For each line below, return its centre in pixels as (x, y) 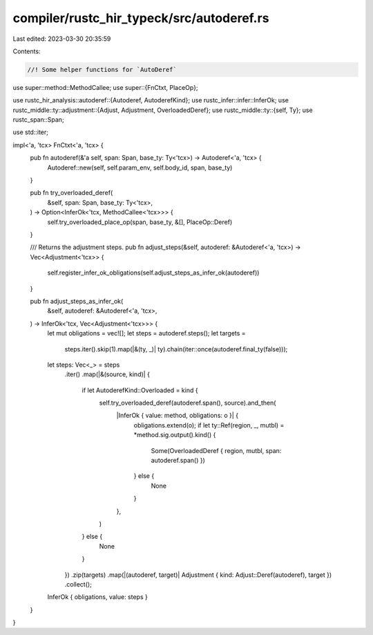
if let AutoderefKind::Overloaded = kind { (140, 390)
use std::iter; (30, 132)
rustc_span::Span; (39, 120)
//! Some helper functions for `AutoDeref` (102, 70)
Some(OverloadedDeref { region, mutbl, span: (216, 450)
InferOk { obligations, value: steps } (97, 597)
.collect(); (78, 584)
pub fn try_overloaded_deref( (71, 193)
